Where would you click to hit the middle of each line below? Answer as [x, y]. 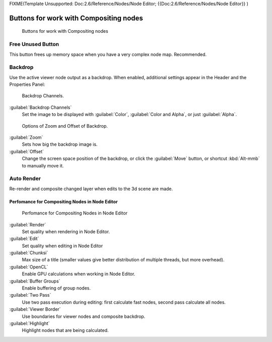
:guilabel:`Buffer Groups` [35, 281]
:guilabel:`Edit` [24, 239]
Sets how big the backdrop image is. [60, 144]
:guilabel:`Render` [28, 224]
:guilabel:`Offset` [27, 151]
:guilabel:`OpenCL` [29, 267]
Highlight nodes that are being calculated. [65, 330]
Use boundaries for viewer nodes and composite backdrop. [84, 316]
